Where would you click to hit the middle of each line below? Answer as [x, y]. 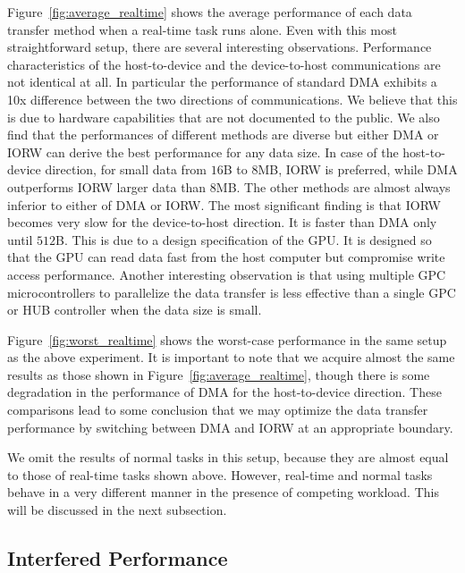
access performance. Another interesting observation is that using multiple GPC [227, 274]
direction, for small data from [126, 169]
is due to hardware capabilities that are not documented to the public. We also [224, 117]
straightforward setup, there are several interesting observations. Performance [220, 47]
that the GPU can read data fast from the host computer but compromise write [226, 257]
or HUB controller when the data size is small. [135, 310]
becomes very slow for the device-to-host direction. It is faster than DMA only [222, 222]
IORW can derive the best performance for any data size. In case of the [203, 152]
